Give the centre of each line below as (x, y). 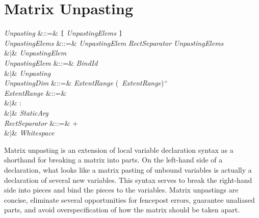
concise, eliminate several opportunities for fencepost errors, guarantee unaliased (129, 199)
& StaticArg (30, 112)
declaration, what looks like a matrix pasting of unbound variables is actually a (128, 169)
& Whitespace (33, 133)
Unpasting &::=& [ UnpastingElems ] (63, 33)
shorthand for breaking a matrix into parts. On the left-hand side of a (113, 160)
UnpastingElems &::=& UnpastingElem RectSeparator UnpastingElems (114, 43)
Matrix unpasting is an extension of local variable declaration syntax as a (119, 149)
